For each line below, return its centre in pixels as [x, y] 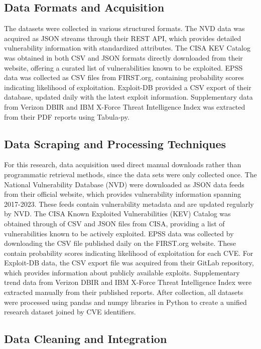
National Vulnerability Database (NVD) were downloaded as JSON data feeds [124, 184]
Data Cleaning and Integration [86, 339]
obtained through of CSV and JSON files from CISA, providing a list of [114, 223]
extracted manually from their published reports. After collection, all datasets [124, 292]
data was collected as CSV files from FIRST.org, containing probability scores [124, 77]
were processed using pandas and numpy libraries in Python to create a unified [125, 302]
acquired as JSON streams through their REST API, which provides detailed [123, 38]
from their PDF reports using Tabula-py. [67, 116]
